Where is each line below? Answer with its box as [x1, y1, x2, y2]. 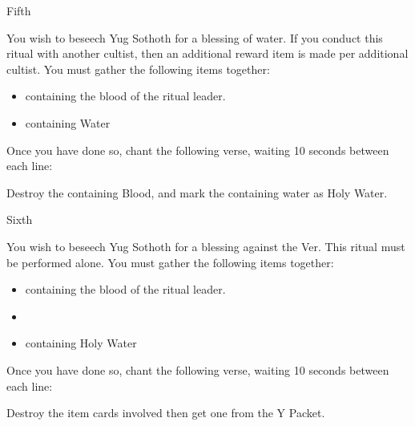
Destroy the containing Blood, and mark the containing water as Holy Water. [6, 184, 388, 201]
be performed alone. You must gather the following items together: [6, 254, 334, 270]
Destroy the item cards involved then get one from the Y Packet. [6, 404, 325, 421]
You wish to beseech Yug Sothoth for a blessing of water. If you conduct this [6, 29, 383, 46]
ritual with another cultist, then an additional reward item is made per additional [6, 45, 409, 62]
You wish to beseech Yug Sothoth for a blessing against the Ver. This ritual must [6, 237, 405, 254]
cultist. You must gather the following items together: [6, 60, 270, 77]
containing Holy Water [25, 335, 137, 351]
